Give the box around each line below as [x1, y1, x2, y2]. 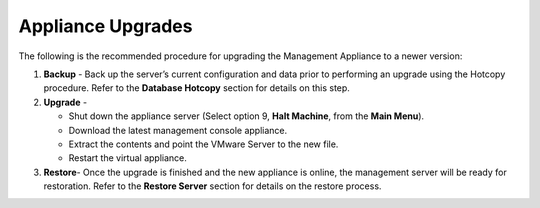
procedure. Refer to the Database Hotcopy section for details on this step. [43, 82, 350, 94]
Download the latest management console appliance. [68, 124, 288, 136]
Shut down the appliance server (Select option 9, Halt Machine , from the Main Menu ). [68, 110, 425, 122]
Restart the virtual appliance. [68, 152, 187, 164]
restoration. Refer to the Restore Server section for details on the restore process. [43, 180, 382, 192]
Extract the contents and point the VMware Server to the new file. [68, 138, 339, 150]
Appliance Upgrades [18, 15, 193, 37]
